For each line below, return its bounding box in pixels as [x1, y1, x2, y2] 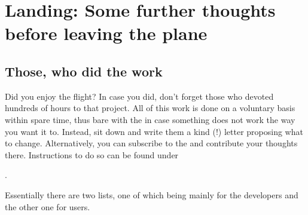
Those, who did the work [5, 62, 163, 80]
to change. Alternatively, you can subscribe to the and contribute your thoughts [5, 137, 298, 149]
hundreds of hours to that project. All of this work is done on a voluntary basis [5, 102, 295, 114]
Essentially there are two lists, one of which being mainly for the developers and [5, 188, 298, 201]
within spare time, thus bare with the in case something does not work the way [5, 113, 295, 125]
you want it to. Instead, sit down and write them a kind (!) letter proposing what [5, 125, 303, 137]
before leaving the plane [5, 21, 208, 45]
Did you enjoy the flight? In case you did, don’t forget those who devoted [5, 90, 274, 102]
